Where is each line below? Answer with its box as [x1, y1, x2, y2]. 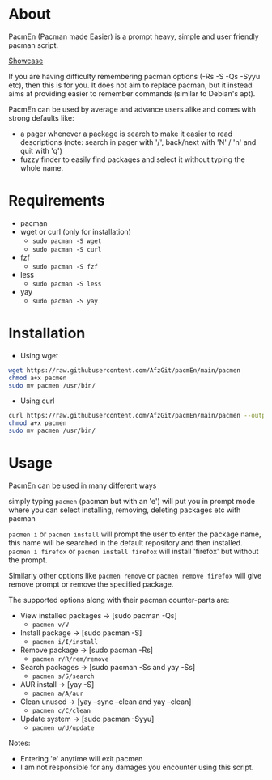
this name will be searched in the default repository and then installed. [8, 538, 243, 547]
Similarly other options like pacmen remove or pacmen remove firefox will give [8, 571, 262, 580]
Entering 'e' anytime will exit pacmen [19, 754, 143, 763]
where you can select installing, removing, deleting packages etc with [8, 505, 241, 515]
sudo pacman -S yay [32, 297, 99, 305]
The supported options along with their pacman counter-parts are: [8, 596, 230, 604]
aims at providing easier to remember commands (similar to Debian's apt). [8, 88, 256, 98]
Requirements [8, 192, 105, 210]
